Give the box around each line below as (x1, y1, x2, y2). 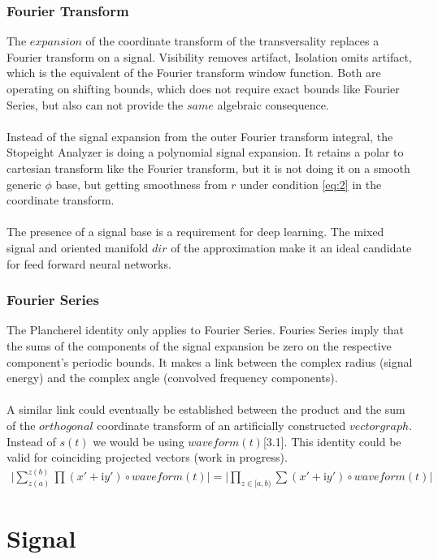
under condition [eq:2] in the (240, 175, 382, 192)
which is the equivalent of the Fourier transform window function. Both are (7, 64, 381, 81)
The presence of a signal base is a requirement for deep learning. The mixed (7, 223, 384, 240)
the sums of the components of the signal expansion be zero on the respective (7, 337, 392, 354)
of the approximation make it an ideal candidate (171, 239, 412, 256)
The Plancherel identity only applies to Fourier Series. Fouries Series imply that (7, 321, 404, 338)
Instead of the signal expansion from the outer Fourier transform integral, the (7, 127, 393, 144)
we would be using (93, 432, 184, 449)
